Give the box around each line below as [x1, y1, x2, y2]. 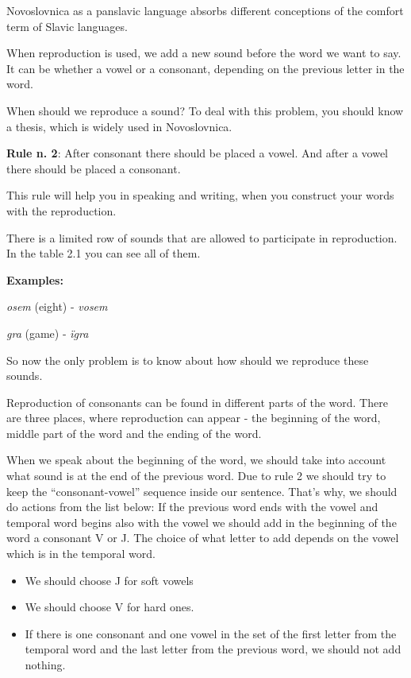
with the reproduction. [6, 202, 117, 219]
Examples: [6, 271, 63, 288]
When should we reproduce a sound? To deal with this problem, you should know [6, 102, 404, 118]
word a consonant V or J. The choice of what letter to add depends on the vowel [6, 529, 399, 546]
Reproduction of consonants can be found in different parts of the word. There [6, 393, 388, 410]
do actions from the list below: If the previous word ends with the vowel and [6, 498, 378, 515]
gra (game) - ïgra [6, 324, 89, 341]
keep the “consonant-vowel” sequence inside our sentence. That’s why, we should [6, 482, 398, 499]
